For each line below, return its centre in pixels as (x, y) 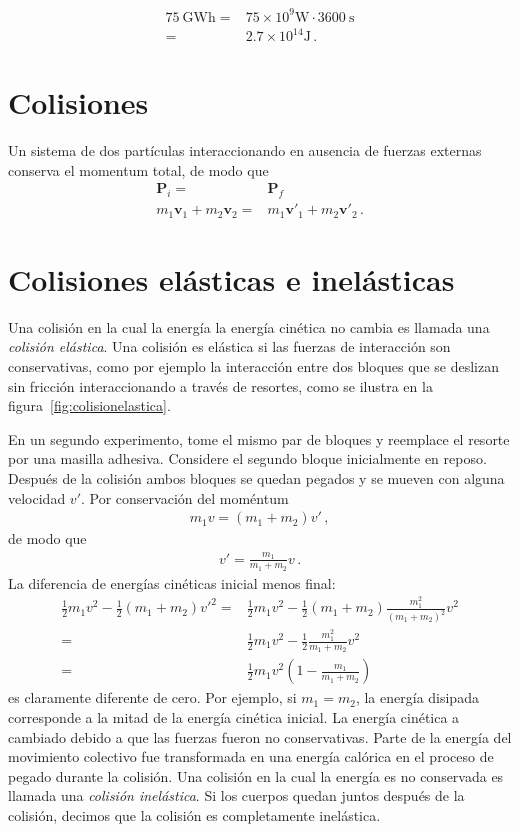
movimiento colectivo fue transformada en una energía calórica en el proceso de (251, 756)
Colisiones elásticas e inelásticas (231, 278)
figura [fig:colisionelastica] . (89, 405)
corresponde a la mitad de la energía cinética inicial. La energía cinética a (234, 716)
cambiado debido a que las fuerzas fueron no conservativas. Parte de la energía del (260, 736)
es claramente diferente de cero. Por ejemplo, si (152, 697)
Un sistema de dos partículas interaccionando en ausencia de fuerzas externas (245, 150)
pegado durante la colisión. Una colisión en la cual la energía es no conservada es (256, 775)
